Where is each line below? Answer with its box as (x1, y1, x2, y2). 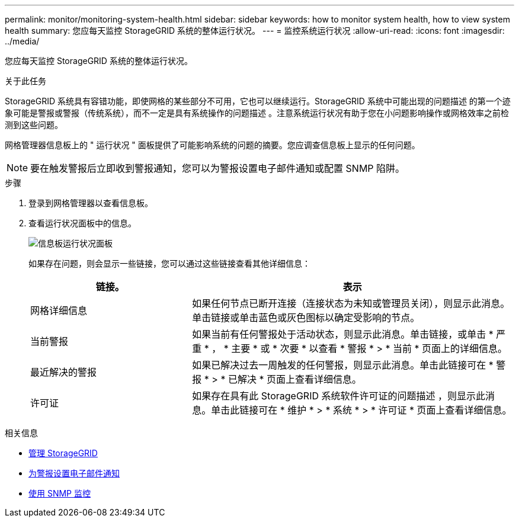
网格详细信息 (30, 305, 88, 316)
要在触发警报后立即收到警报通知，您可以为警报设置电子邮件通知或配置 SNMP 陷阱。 (30, 162, 405, 174)
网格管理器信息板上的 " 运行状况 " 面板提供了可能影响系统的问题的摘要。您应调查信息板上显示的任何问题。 (5, 140, 420, 150)
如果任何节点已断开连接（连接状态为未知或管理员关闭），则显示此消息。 (192, 297, 510, 309)
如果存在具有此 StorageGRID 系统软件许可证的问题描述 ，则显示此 (192, 390, 485, 402)
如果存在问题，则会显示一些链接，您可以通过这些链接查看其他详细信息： (28, 258, 310, 268)
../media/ (5, 36, 40, 46)
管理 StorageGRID (28, 448, 98, 458)
